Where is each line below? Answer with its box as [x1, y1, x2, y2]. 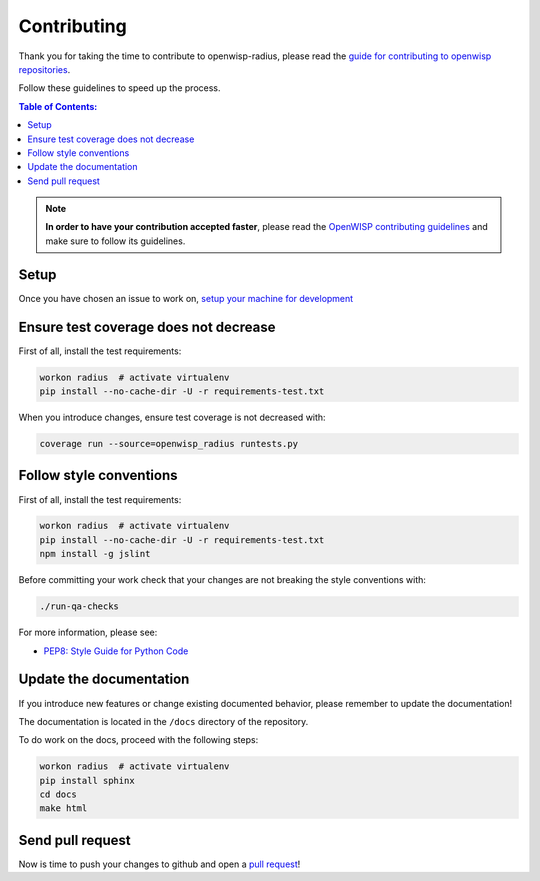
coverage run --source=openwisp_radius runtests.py [39, 438, 299, 449]
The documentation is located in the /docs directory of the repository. [18, 715, 309, 727]
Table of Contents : [18, 100, 98, 112]
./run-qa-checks [39, 601, 120, 612]
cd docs [39, 789, 77, 800]
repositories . [18, 63, 71, 75]
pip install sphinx [39, 775, 135, 786]
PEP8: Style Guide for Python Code [43, 645, 189, 657]
